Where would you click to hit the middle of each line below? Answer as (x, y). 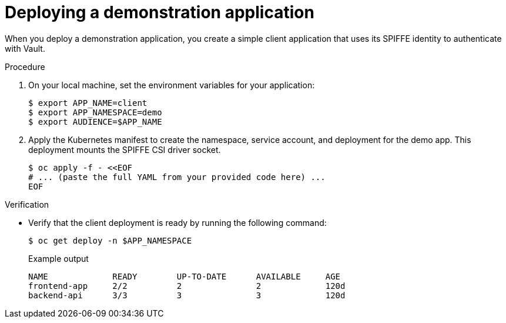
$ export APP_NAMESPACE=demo (95, 112)
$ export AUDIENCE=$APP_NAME (95, 121)
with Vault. (25, 48)
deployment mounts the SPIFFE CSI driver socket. (125, 149)
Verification (27, 204)
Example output (58, 258)
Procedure (25, 66)
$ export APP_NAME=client (88, 103)
